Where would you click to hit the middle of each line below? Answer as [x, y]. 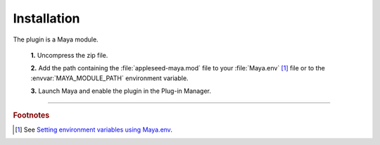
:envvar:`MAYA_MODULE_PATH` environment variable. [110, 78]
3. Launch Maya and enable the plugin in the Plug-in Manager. [121, 91]
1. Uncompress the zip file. [69, 55]
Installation [46, 18]
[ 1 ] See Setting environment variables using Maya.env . [94, 130]
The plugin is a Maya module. [56, 39]
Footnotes [31, 115]
